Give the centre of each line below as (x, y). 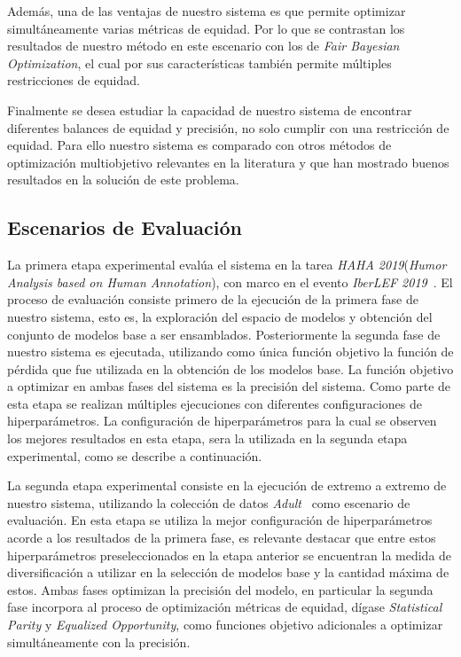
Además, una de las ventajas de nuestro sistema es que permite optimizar (207, 11)
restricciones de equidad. (74, 80)
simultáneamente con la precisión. (99, 641)
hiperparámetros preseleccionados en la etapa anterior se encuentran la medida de (230, 555)
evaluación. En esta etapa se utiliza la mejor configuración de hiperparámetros (220, 520)
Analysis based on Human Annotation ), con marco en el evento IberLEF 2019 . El (230, 282)
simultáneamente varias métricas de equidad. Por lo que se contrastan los (206, 28)
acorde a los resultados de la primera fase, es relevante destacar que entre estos (222, 538)
